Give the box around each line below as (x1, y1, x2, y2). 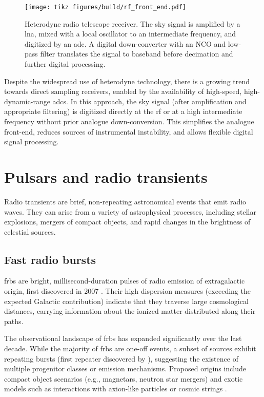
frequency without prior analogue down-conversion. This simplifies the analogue (4, 116, 254, 126)
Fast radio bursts (4, 251, 96, 267)
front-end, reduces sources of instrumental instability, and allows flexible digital (4, 126, 253, 137)
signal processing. (4, 136, 59, 147)
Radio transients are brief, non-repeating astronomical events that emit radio (4, 196, 247, 206)
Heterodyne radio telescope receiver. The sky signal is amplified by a (25, 18, 240, 29)
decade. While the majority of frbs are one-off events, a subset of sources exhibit (4, 343, 256, 354)
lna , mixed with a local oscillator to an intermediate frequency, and (25, 28, 236, 39)
